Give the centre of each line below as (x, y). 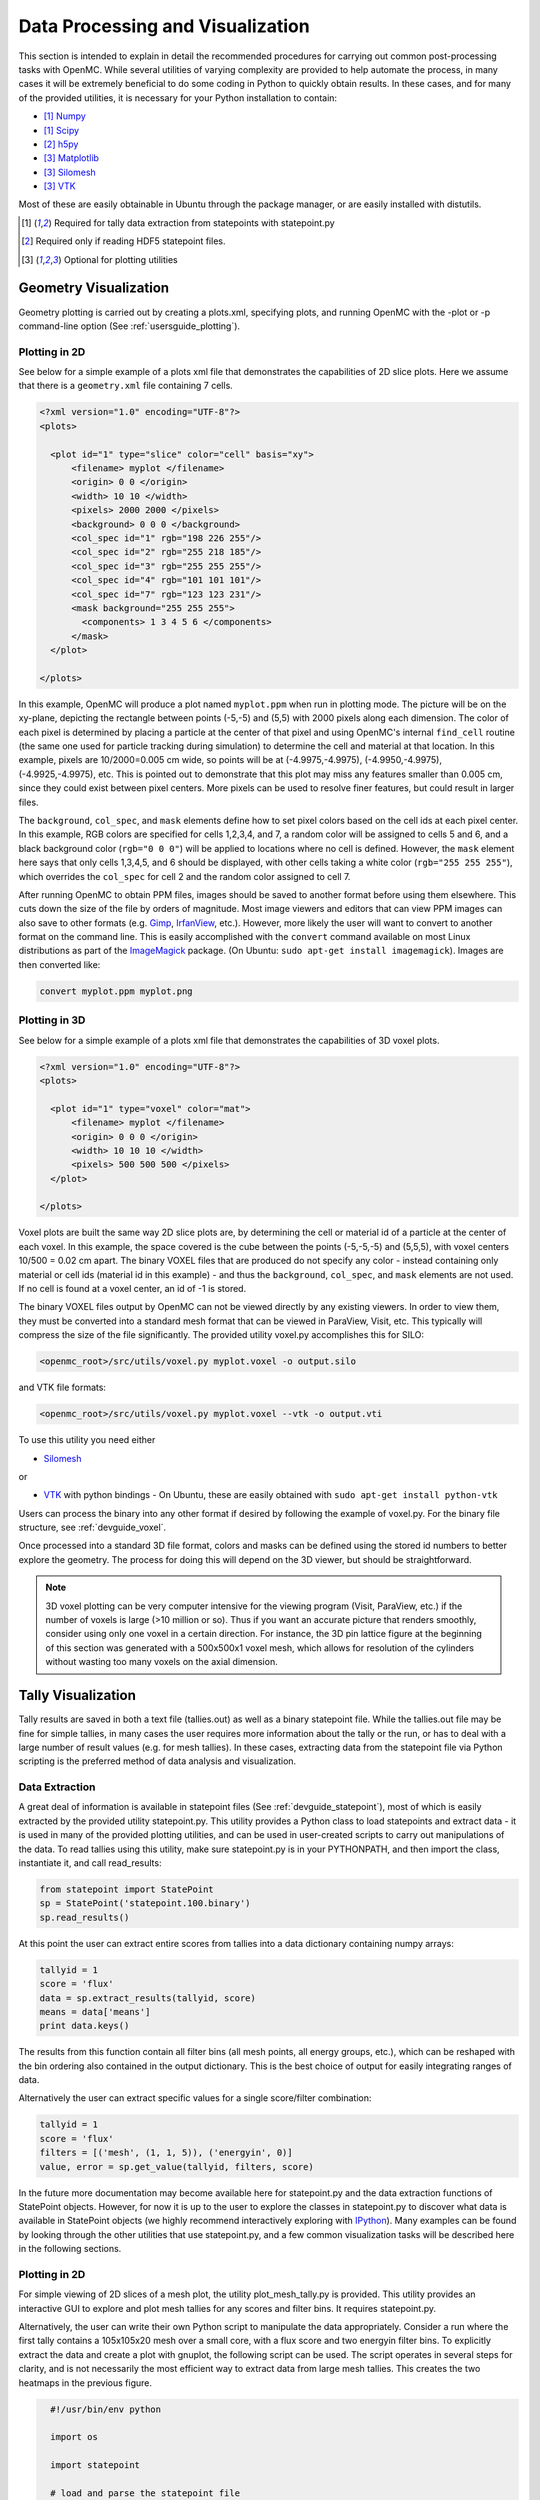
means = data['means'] (95, 2011)
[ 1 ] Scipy (61, 130)
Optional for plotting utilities (121, 259)
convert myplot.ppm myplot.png (116, 991)
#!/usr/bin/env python (106, 2409)
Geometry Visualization (94, 288)
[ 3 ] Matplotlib (71, 158)
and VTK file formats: (62, 1387)
